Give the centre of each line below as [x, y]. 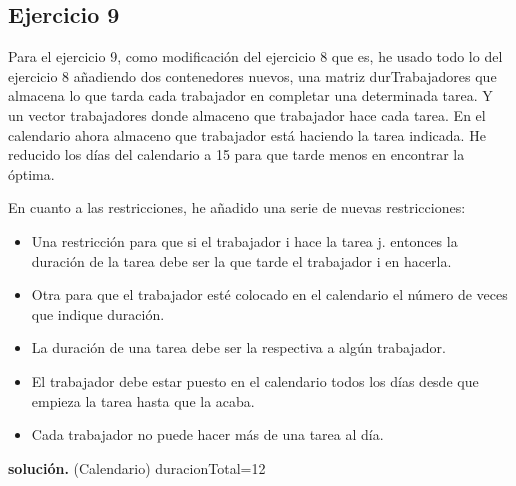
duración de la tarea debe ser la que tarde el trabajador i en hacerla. [241, 260]
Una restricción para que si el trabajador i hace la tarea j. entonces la [244, 240]
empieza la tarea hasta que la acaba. [143, 400]
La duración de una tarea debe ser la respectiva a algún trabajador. [238, 347]
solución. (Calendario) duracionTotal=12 [137, 467]
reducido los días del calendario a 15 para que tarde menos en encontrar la [236, 154]
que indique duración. [98, 313]
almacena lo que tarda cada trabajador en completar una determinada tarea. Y [250, 95]
